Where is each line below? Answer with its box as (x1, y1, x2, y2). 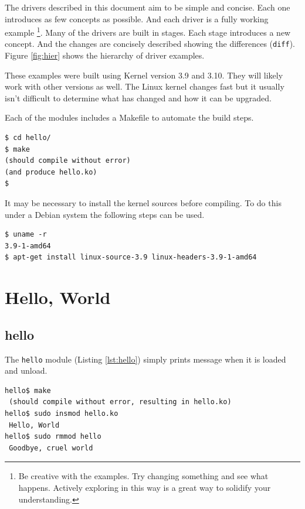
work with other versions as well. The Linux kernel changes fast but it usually (5, 80, 284, 93)
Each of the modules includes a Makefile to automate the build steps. (5, 111, 254, 124)
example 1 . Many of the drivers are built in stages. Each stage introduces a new (5, 25, 291, 38)
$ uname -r (5, 230, 47, 239)
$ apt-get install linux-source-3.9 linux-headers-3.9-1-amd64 (5, 253, 257, 262)
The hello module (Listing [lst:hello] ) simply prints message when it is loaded (5, 353, 286, 365)
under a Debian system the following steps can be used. (5, 208, 205, 220)
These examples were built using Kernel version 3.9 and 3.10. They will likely (5, 69, 283, 81)
